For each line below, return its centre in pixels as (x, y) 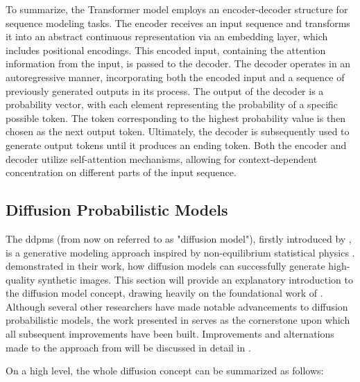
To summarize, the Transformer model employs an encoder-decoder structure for (177, 9)
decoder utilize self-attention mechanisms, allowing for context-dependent (162, 158)
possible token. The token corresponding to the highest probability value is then (176, 118)
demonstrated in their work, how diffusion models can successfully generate (165, 266)
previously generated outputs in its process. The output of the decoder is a (165, 90)
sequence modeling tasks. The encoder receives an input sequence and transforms (178, 23)
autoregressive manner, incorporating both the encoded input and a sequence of (175, 77)
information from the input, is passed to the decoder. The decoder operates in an (178, 63)
